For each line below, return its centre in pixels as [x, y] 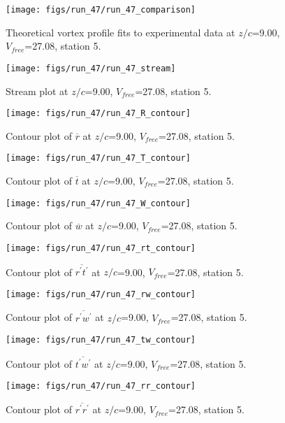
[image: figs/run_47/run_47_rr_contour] [101, 386]
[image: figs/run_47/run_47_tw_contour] [101, 340]
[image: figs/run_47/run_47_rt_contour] [101, 248]
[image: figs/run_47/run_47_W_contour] [98, 203]
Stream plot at [37, 91]
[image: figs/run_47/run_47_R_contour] [98, 114]
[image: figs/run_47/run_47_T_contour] [98, 158]
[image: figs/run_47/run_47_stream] [91, 68]
